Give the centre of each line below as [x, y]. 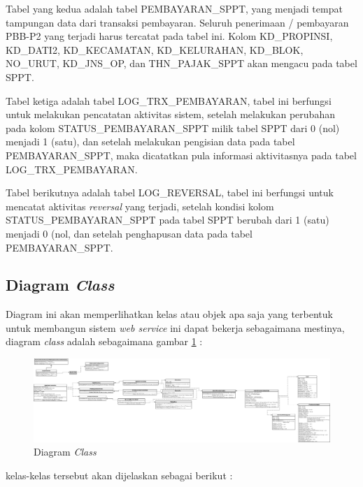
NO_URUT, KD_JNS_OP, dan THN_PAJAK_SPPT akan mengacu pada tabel [181, 63]
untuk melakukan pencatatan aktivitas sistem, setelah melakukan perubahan [170, 114]
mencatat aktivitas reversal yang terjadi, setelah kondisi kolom [140, 206]
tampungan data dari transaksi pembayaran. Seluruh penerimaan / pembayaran [177, 22]
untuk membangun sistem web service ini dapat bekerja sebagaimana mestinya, [175, 327]
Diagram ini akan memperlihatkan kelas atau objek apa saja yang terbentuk [169, 314]
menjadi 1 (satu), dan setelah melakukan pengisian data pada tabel [150, 141]
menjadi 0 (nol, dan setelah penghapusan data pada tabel [129, 233]
